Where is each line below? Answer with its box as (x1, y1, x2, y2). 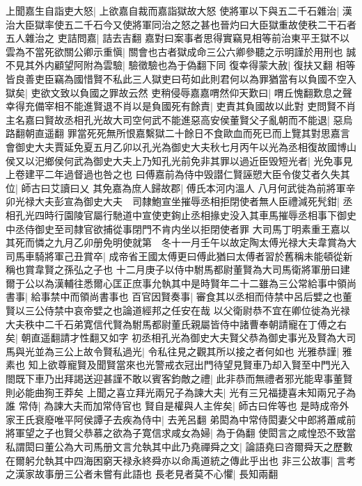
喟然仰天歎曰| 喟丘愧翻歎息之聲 (210, 85, 352, 99)
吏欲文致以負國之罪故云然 (31, 85, 148, 99)
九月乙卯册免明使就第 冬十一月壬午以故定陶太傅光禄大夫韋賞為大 (54, 235, 356, 250)
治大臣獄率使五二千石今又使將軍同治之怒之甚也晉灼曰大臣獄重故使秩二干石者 (6, 17, 356, 31)
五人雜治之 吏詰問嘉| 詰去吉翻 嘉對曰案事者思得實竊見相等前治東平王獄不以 (6, 31, 349, 45)
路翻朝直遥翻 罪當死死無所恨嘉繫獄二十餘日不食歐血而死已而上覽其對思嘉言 (6, 126, 350, 140)
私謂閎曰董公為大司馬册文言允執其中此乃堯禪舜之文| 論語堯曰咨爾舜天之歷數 (6, 439, 353, 453)
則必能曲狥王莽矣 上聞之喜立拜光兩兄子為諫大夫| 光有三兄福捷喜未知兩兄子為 (6, 384, 356, 399)
